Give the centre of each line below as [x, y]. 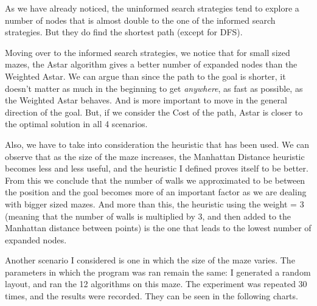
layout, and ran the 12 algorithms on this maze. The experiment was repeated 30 [156, 284]
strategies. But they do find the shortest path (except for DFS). [124, 32]
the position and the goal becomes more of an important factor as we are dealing [156, 192]
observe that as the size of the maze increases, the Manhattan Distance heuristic [155, 156]
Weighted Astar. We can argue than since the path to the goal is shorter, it [145, 76]
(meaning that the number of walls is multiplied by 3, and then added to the [148, 216]
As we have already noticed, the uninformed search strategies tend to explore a [152, 8]
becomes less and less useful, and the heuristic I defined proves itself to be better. [157, 168]
